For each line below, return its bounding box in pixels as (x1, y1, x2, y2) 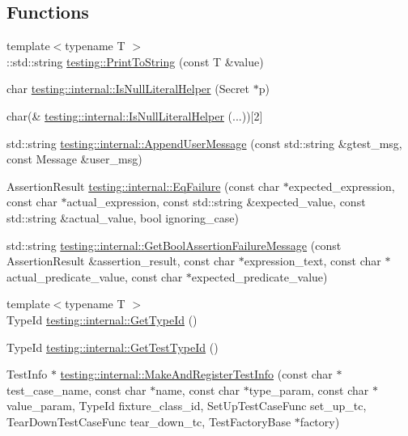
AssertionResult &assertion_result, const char (6, 252, 236, 269)
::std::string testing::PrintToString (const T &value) (6, 53, 264, 70)
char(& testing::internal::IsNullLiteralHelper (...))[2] (6, 107, 263, 124)
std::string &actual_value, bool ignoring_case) (6, 209, 239, 226)
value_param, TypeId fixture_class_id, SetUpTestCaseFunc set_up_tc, (6, 397, 367, 414)
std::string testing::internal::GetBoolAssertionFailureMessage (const (6, 236, 342, 253)
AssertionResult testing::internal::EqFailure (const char (6, 177, 280, 194)
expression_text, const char (244, 252, 381, 269)
